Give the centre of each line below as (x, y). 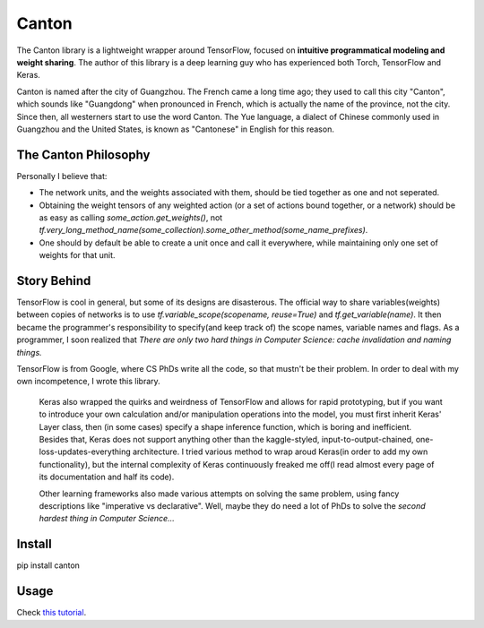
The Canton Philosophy (83, 155)
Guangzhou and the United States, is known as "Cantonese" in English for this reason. (176, 129)
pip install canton (48, 565)
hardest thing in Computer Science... (107, 519)
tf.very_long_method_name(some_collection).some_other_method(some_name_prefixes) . (203, 230)
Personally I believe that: (62, 176)
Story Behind (54, 281)
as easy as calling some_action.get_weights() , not (131, 217)
